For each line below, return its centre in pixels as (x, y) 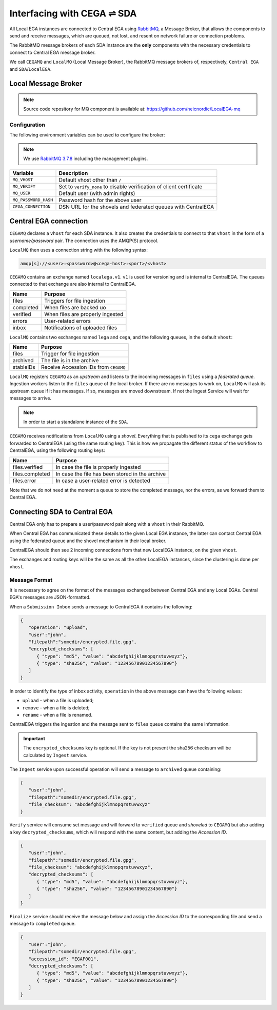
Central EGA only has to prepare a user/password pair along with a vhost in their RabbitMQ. (107, 524)
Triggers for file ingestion (75, 301)
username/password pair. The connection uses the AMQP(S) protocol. (84, 241)
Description (73, 173)
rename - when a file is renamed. (57, 715)
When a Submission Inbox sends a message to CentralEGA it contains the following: (101, 607)
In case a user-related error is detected (103, 481)
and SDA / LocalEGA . (31, 69)
